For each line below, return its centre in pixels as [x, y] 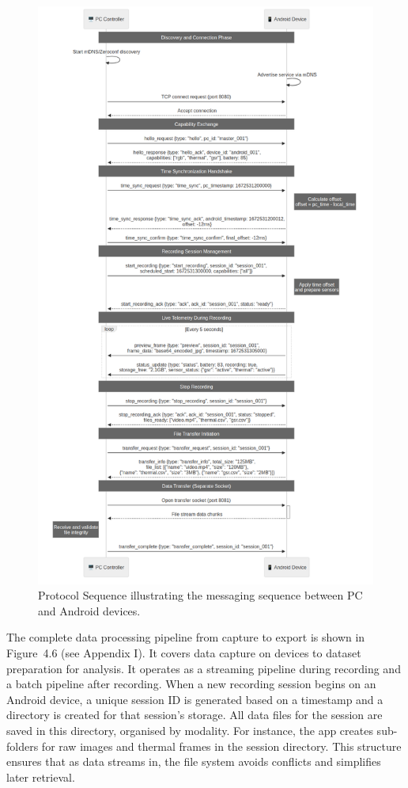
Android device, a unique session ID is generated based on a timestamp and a [195, 699]
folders [23, 746]
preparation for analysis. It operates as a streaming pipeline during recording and [204, 668]
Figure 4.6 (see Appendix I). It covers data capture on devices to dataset [184, 653]
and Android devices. [89, 610]
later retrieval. [41, 777]
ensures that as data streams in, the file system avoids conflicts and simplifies [194, 761]
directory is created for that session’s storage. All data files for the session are [195, 715]
